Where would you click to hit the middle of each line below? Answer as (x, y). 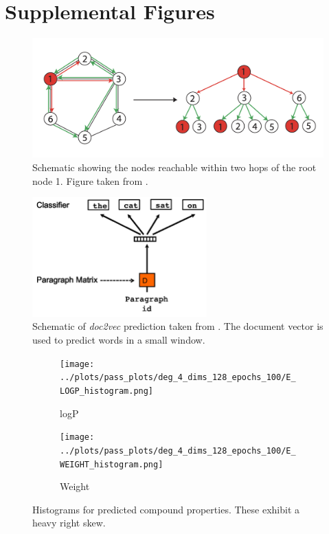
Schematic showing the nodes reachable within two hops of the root (174, 167)
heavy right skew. (69, 523)
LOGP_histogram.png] (107, 391)
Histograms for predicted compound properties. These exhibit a (166, 509)
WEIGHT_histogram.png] (112, 464)
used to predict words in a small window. (119, 340)
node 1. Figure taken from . (90, 180)
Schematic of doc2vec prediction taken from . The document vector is (178, 326)
